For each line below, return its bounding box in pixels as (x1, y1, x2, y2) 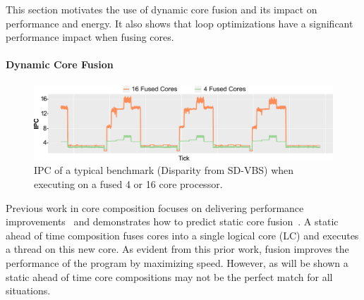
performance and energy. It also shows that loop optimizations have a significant (6, 15, 353, 30)
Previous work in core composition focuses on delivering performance (6, 200, 304, 215)
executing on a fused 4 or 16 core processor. (34, 177, 223, 191)
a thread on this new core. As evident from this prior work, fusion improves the (6, 242, 349, 256)
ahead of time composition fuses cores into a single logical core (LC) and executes (6, 227, 359, 242)
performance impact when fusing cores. (6, 30, 174, 44)
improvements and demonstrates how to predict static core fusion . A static (6, 214, 339, 229)
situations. (6, 283, 51, 298)
